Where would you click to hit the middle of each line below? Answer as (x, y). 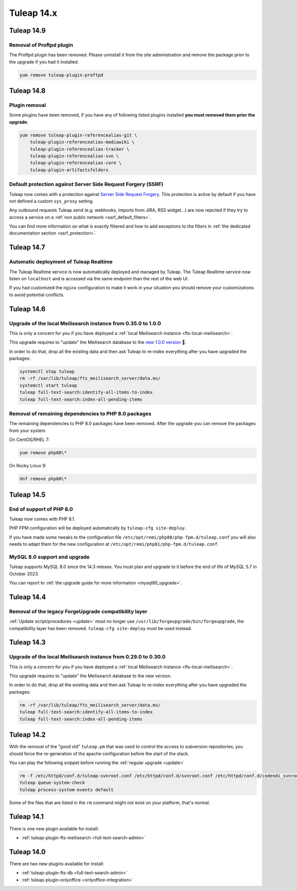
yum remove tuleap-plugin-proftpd (61, 75)
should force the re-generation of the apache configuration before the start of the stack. (99, 754)
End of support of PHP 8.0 (41, 509)
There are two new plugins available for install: (57, 864)
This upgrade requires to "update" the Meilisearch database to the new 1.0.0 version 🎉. (98, 342)
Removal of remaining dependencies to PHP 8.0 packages (80, 414)
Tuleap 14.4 (28, 597)
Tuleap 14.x (33, 13)
